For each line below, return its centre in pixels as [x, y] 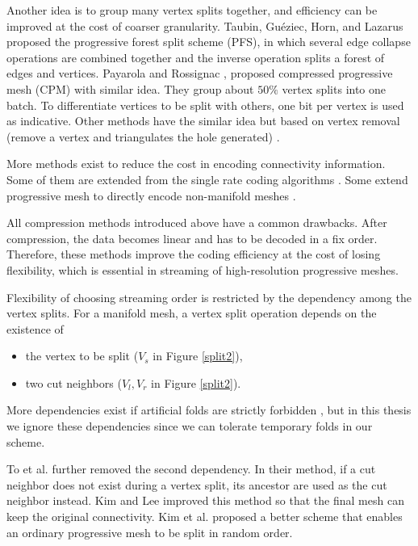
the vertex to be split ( [82, 356]
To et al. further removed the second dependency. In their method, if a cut [191, 469]
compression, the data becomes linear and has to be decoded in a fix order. [192, 238]
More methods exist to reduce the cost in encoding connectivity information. [196, 164]
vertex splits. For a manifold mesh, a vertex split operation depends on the [192, 313]
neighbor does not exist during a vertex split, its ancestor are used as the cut [197, 484]
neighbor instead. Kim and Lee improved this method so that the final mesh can [205, 500]
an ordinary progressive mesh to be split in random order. [150, 532]
